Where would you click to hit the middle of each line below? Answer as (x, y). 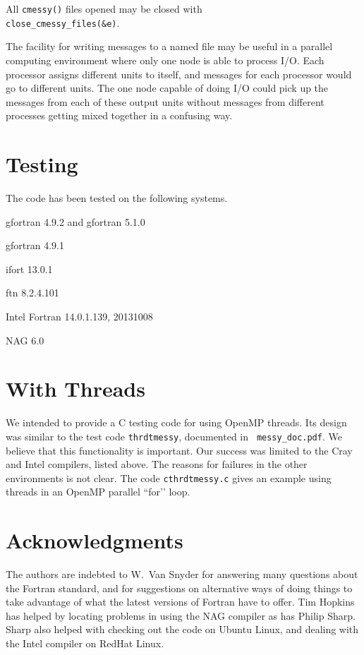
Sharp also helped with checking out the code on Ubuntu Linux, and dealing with (182, 629)
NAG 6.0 (25, 340)
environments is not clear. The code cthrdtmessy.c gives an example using (169, 477)
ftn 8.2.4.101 (32, 293)
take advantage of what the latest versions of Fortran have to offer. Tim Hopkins (180, 602)
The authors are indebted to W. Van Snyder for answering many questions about (182, 574)
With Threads (75, 389)
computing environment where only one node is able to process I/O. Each (165, 60)
